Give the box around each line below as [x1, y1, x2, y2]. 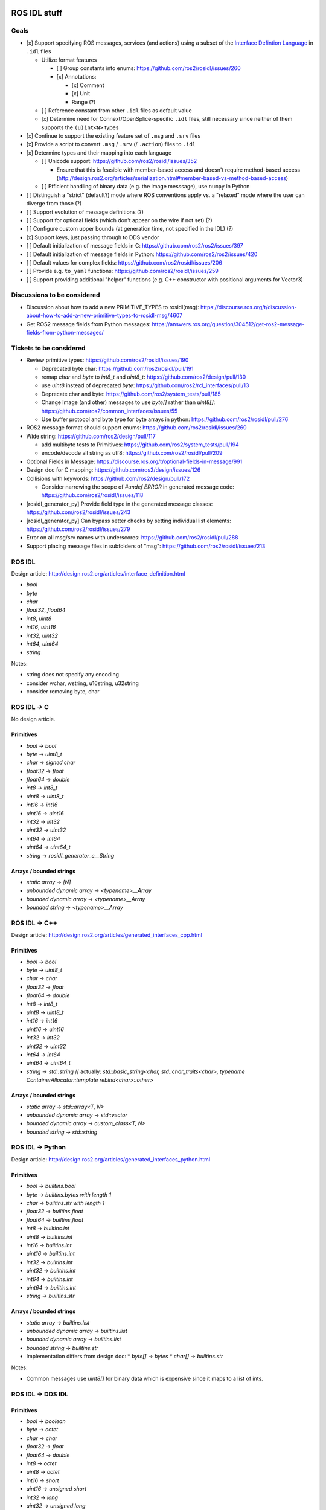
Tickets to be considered [11, 344, 86, 352]
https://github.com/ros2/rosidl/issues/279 [26, 525, 130, 533]
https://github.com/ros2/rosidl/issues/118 [41, 492, 144, 499]
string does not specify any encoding [26, 671, 120, 678]
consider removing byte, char [26, 687, 100, 695]
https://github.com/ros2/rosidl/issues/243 [26, 509, 131, 516]
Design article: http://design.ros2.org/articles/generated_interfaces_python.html [11, 1155, 211, 1163]
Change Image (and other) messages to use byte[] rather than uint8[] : [41, 399, 216, 406]
